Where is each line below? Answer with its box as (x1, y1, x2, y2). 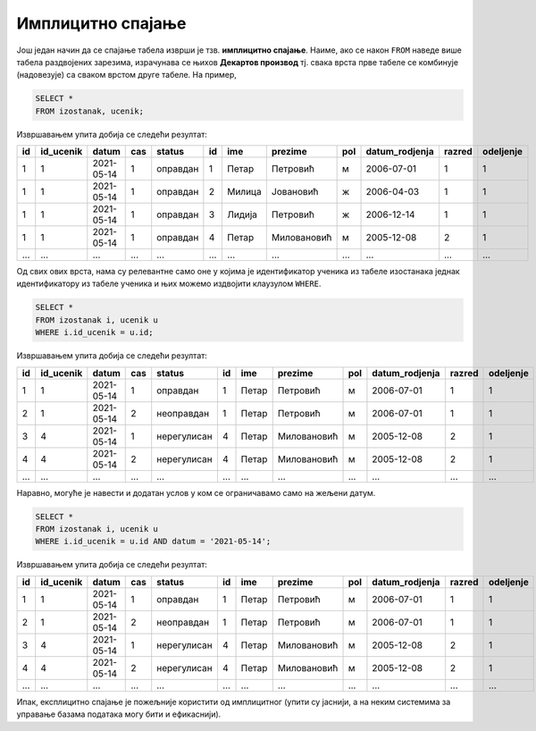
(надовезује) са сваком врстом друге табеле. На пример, (16, 70, 237, 80)
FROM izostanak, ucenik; (35, 105, 145, 116)
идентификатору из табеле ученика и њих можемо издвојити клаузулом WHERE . (16, 278, 322, 290)
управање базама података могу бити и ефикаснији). (16, 709, 222, 719)
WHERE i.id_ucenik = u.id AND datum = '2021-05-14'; (35, 536, 272, 547)
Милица (227, 186, 263, 198)
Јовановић (271, 186, 319, 198)
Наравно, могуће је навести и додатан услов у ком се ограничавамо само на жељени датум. (16, 487, 376, 498)
